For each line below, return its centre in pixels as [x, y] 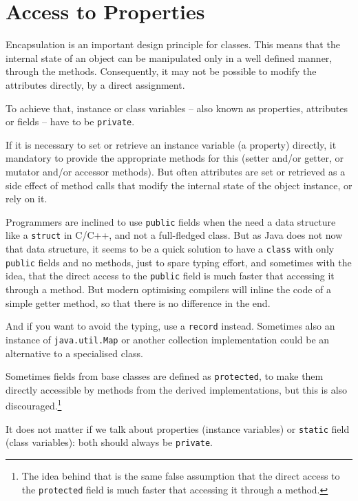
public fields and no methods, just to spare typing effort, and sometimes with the [179, 262]
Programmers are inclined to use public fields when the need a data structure [171, 221]
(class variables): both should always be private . [109, 442]
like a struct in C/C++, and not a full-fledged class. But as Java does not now [174, 235]
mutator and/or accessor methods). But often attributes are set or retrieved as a [176, 171]
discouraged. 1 [34, 404]
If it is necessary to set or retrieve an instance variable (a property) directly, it [171, 144]
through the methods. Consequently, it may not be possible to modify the [161, 71]
